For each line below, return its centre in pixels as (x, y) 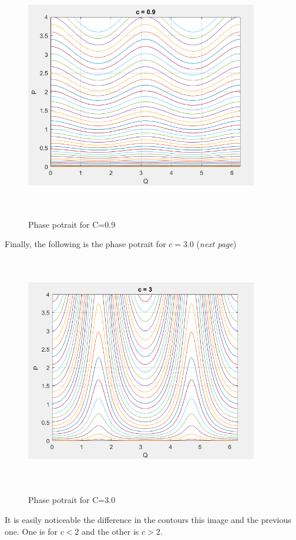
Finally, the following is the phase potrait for (85, 244)
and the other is (110, 531)
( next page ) (216, 244)
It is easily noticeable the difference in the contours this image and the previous (148, 519)
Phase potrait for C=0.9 (72, 224)
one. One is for (31, 531)
